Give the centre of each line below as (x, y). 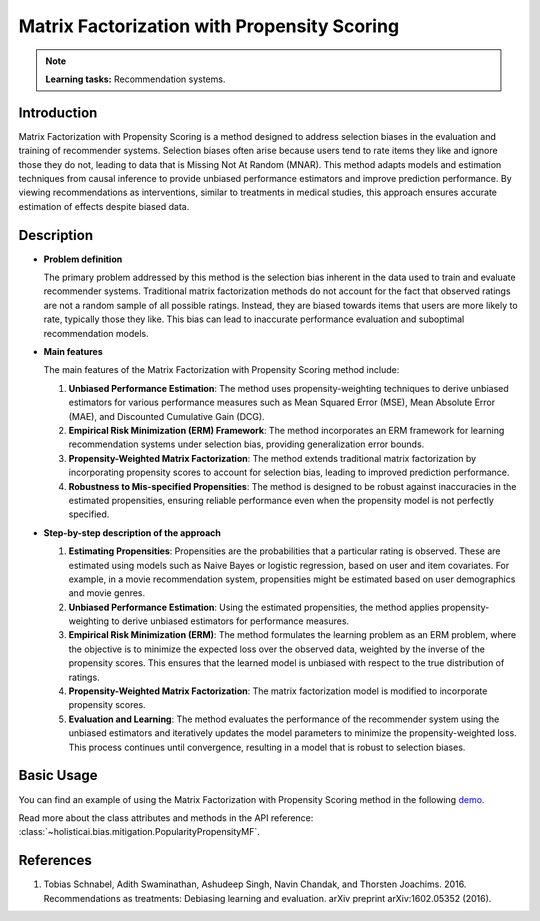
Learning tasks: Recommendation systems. (135, 79)
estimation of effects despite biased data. (104, 206)
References (55, 860)
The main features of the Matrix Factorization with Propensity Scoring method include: (221, 370)
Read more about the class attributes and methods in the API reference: (166, 817)
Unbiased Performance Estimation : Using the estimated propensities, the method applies (254, 607)
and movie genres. (107, 593)
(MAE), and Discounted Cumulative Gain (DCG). (166, 416)
